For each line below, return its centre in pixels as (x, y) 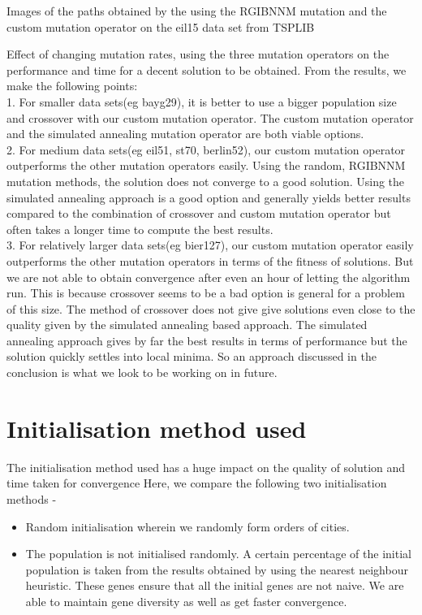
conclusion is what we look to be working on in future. (142, 372)
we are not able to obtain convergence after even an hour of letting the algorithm (209, 277)
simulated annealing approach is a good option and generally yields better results (209, 197)
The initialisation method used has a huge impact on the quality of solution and (206, 467)
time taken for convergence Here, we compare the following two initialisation (197, 483)
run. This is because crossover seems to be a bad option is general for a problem (206, 293)
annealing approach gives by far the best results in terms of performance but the (207, 340)
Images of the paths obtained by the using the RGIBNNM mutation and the (197, 11)
